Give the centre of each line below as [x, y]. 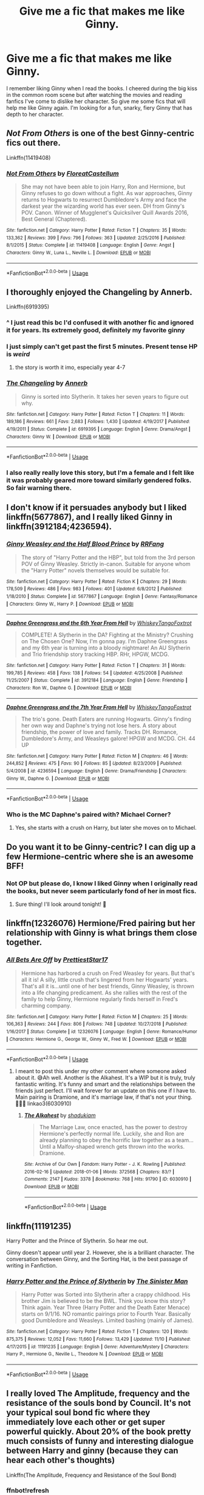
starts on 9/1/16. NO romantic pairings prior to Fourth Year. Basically [106, 1314]
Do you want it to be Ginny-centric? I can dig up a [101, 847]
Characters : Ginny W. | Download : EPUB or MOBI [58, 437]
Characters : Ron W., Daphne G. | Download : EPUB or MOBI [69, 688]
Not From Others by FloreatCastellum [63, 173]
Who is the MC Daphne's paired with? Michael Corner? [89, 814]
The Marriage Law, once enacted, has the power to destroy [113, 1127]
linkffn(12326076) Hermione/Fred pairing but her [101, 923]
